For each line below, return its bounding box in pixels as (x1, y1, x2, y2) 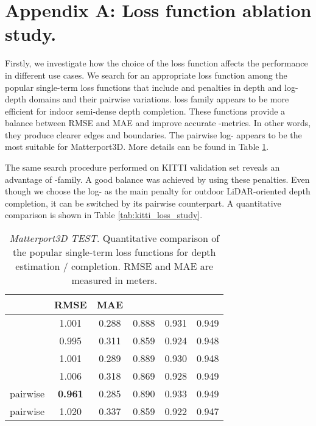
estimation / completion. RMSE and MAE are (15, 259, 214, 274)
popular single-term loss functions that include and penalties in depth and (5, 80, 282, 93)
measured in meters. (71, 273, 158, 288)
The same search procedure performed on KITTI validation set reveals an (5, 161, 280, 174)
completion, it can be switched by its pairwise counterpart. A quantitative (5, 196, 281, 209)
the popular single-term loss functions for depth (13, 245, 216, 260)
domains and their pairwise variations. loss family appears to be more (29, 93, 289, 105)
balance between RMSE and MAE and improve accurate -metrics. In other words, (5, 116, 311, 129)
